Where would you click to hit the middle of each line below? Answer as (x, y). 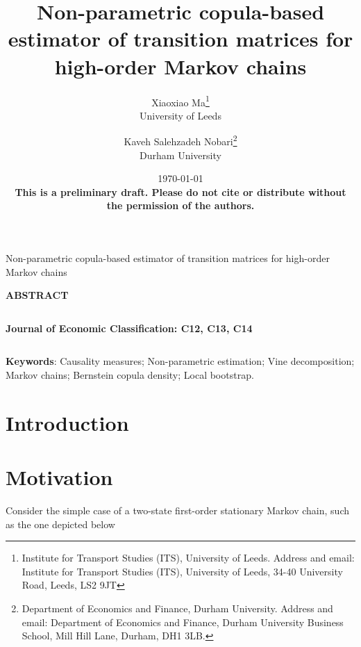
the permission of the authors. (180, 205)
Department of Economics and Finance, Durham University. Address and (177, 608)
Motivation (59, 477)
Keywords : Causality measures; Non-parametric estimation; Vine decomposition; (180, 361)
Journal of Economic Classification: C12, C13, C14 (129, 328)
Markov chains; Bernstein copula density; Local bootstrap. (130, 374)
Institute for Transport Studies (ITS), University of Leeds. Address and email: (188, 558)
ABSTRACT (37, 295)
